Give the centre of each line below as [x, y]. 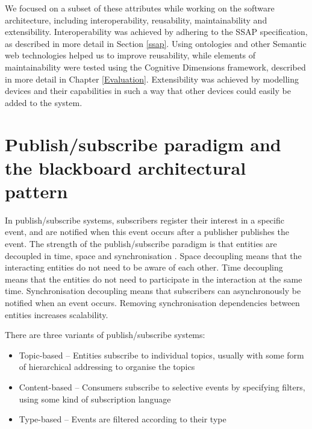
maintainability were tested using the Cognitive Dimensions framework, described [155, 67]
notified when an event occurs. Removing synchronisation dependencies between [152, 302]
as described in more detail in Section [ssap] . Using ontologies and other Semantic [156, 43]
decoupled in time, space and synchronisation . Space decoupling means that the [153, 255]
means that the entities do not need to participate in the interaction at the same [154, 279]
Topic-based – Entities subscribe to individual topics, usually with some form [161, 355]
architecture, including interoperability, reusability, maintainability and [136, 20]
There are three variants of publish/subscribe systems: [105, 335]
